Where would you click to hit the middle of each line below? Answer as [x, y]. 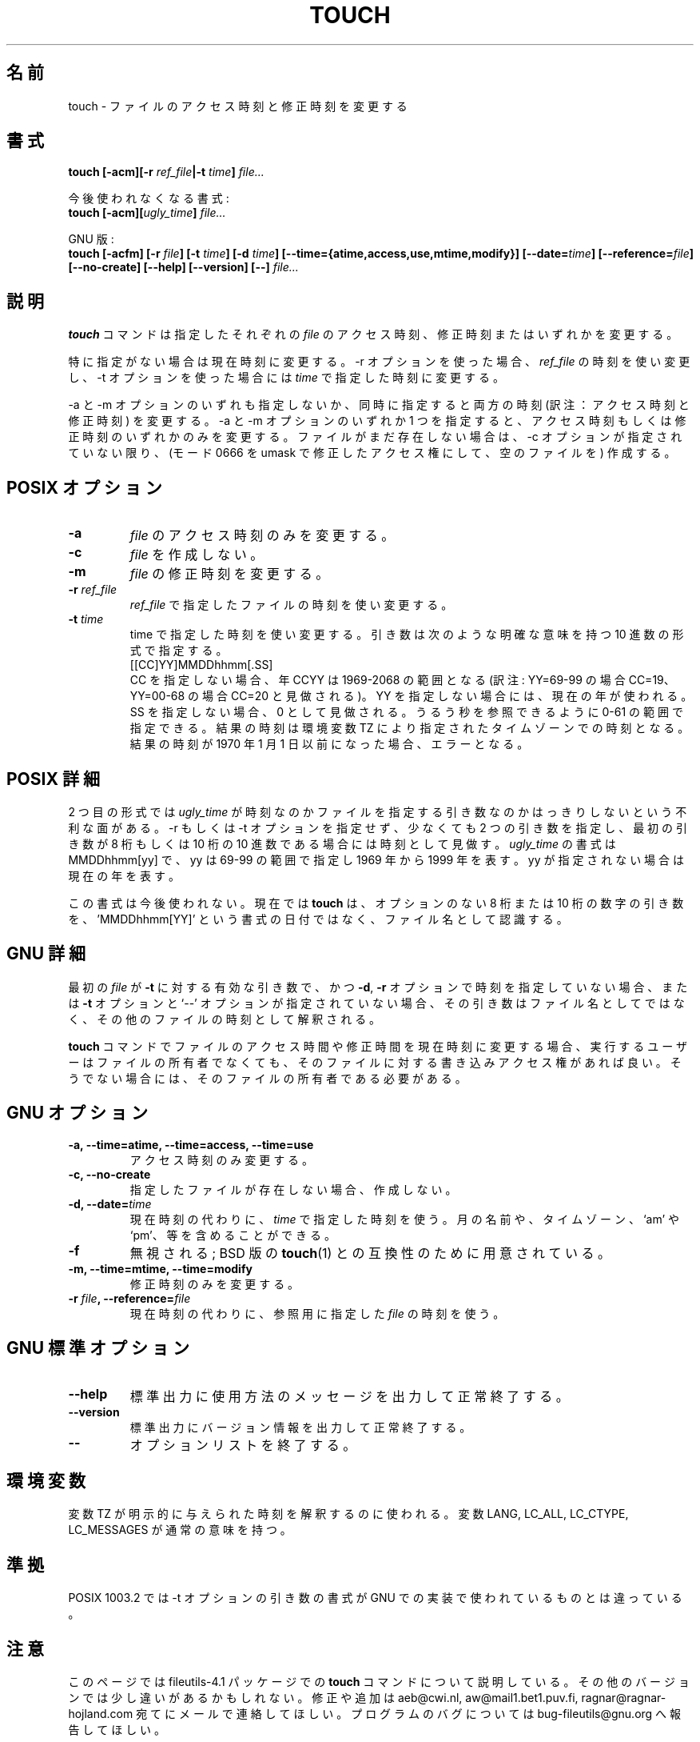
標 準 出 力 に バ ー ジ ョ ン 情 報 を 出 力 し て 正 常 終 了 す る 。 [300, 1427]
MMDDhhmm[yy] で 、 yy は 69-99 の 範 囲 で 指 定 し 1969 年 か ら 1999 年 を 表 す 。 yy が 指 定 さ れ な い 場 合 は [376, 859]
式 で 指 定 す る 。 [179, 651]
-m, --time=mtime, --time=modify [160, 1268]
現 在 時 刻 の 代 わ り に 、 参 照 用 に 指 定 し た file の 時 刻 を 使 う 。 [317, 1313]
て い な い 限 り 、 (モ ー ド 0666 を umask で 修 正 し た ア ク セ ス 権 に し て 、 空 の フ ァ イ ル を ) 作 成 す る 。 [372, 453]
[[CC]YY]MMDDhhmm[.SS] [201, 665]
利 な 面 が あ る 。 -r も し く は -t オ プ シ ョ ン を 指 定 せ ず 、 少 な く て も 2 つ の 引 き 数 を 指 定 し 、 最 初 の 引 [378, 827]
